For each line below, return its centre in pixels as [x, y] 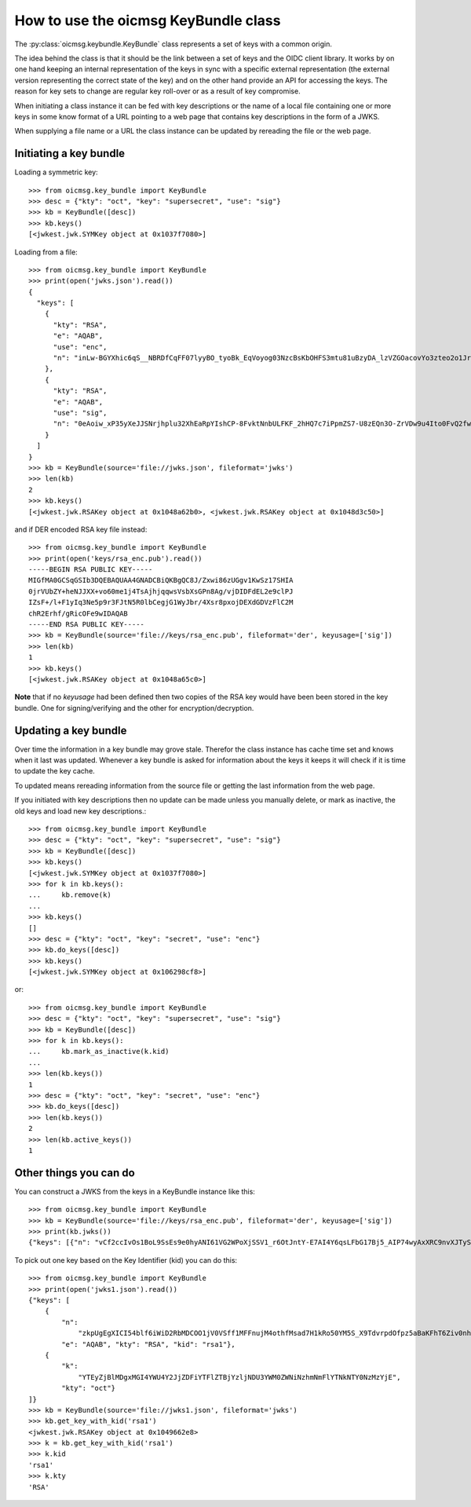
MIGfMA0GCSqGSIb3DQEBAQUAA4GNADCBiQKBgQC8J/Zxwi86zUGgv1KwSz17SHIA [161, 580]
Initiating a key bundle [70, 154]
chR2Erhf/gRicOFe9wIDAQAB [78, 613]
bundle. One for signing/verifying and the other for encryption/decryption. [134, 708]
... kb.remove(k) [70, 895]
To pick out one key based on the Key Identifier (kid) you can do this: [126, 1260]
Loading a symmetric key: [56, 172]
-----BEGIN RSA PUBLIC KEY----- [91, 570]
